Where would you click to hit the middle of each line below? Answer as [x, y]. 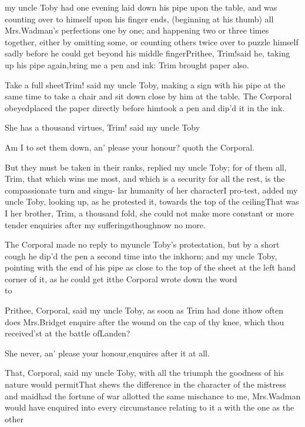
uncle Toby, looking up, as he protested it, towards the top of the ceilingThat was [152, 201]
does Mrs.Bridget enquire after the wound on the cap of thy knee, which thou [145, 321]
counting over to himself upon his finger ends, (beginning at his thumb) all [139, 19]
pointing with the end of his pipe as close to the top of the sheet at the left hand [150, 267]
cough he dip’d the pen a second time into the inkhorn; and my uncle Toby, [141, 256]
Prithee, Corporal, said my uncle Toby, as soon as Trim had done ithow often [144, 310]
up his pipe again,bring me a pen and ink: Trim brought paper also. [127, 64]
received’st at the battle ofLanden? [68, 333]
